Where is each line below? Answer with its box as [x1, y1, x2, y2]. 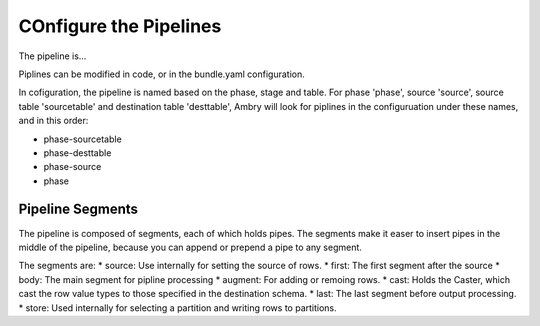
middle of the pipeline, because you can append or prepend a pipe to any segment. [18, 241, 362, 253]
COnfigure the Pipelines [18, 15, 222, 37]
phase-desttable [43, 146, 112, 159]
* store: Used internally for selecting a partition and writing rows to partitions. [18, 301, 337, 314]
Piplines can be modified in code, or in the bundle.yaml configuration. [18, 68, 305, 80]
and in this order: [18, 115, 89, 127]
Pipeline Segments [18, 201, 139, 218]
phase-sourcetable [43, 133, 122, 145]
